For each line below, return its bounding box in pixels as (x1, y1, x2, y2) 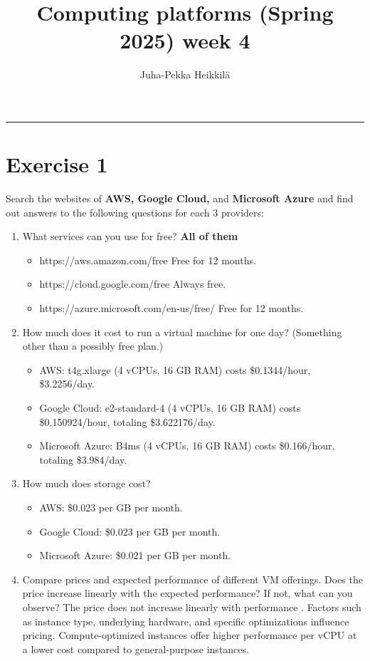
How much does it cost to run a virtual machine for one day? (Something (22, 324, 342, 339)
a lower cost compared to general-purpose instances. (22, 641, 249, 656)
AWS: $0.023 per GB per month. (39, 499, 183, 514)
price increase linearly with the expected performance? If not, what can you (22, 585, 353, 600)
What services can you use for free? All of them (22, 229, 238, 244)
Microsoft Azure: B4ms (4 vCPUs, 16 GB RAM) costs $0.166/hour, (39, 438, 335, 453)
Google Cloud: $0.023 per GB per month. (39, 524, 221, 538)
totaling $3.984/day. (39, 452, 127, 467)
